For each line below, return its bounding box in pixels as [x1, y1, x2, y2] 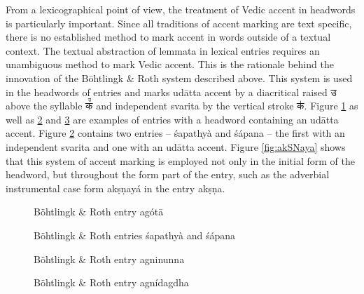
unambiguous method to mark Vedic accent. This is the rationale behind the [6, 57, 334, 72]
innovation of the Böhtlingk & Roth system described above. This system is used [6, 70, 353, 85]
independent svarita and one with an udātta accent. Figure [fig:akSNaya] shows [6, 139, 346, 154]
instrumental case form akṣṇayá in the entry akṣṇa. [6, 180, 225, 195]
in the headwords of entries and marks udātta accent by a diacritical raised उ [6, 84, 337, 99]
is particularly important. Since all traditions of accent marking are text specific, [6, 15, 352, 30]
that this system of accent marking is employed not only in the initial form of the [6, 153, 355, 168]
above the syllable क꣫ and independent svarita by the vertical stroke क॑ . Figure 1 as [6, 98, 358, 113]
